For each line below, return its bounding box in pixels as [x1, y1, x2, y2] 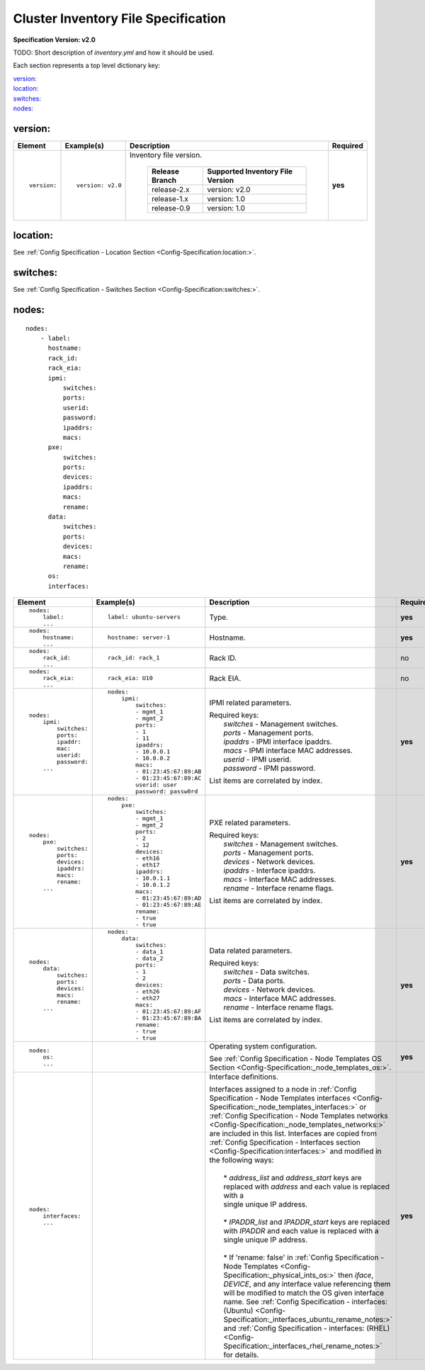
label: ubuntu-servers [107, 613, 181, 621]
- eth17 [135, 861, 160, 869]
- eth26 [135, 988, 160, 995]
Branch [151, 175, 177, 185]
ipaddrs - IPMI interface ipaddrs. [223, 737, 332, 747]
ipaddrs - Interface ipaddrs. [223, 866, 316, 876]
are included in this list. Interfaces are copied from [209, 1128, 378, 1138]
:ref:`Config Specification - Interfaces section [209, 1138, 361, 1148]
